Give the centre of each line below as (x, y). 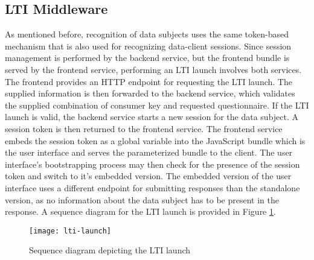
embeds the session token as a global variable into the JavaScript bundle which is (155, 140)
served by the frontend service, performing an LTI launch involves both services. (153, 69)
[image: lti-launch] (70, 231)
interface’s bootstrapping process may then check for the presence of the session (152, 164)
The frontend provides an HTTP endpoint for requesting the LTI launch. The (149, 81)
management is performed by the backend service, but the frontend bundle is (147, 58)
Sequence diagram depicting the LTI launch (110, 250)
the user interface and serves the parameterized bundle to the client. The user (149, 152)
